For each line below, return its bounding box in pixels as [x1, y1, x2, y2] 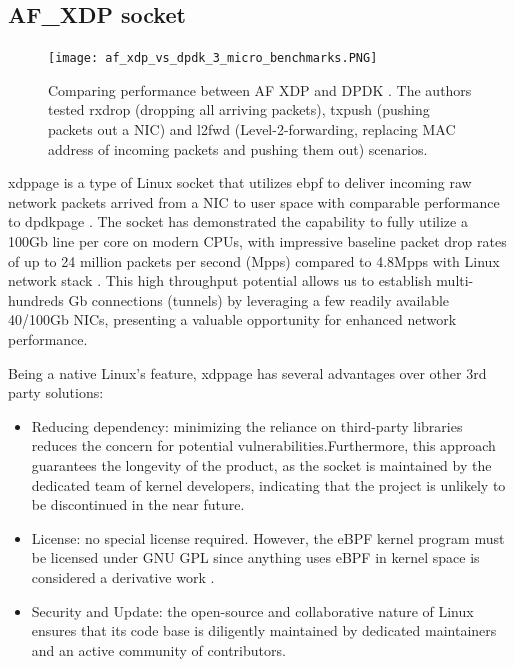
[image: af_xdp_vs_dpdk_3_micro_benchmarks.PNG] [48, 51, 378, 66]
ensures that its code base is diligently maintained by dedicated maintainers [31, 620, 497, 641]
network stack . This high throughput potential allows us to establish [8, 270, 432, 291]
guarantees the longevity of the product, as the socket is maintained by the [31, 454, 492, 475]
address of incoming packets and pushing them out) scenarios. [48, 138, 428, 159]
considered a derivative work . [31, 566, 215, 587]
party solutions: [8, 382, 104, 403]
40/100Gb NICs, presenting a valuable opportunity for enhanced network [8, 309, 457, 330]
